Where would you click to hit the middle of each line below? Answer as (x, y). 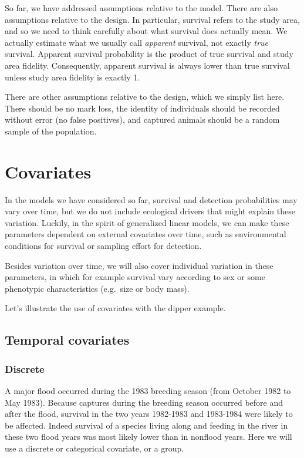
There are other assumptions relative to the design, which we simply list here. (145, 97)
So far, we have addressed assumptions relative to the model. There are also (141, 8)
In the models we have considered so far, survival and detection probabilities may (151, 199)
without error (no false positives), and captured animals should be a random (142, 119)
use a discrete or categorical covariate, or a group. (94, 448)
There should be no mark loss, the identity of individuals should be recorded (142, 108)
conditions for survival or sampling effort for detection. (103, 246)
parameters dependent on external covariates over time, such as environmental (146, 234)
